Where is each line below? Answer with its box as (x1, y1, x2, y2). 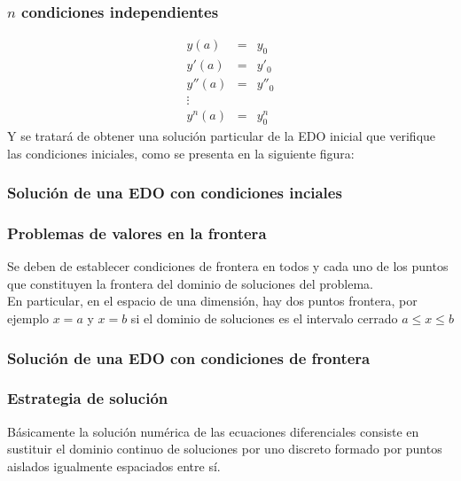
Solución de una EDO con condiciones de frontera (7, 346, 371, 369)
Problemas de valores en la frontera (7, 221, 267, 244)
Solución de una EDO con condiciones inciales (7, 182, 342, 204)
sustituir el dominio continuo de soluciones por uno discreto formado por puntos (7, 439, 442, 458)
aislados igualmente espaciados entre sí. (7, 456, 221, 475)
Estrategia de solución (7, 387, 168, 409)
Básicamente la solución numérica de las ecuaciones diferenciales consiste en (7, 422, 419, 440)
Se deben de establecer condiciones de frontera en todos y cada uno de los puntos (7, 257, 449, 275)
